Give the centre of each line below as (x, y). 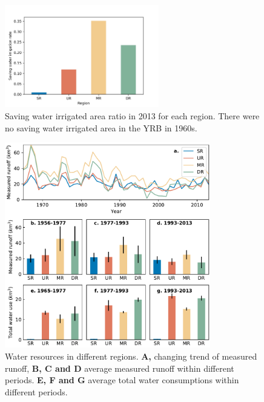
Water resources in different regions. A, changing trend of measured (131, 356)
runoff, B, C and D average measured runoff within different (120, 368)
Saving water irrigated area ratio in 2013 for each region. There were (132, 116)
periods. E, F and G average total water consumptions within (122, 380)
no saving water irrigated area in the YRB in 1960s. (101, 127)
